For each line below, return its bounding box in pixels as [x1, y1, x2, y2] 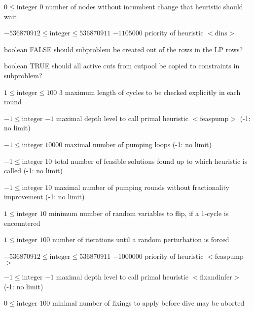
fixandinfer [200, 272, 232, 282]
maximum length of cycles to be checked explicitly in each [65, 87, 241, 97]
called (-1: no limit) [4, 165, 63, 176]
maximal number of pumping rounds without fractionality [54, 182, 229, 192]
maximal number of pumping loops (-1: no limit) [64, 139, 212, 149]
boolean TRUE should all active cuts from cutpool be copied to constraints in [4, 61, 240, 71]
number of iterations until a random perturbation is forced [52, 234, 229, 245]
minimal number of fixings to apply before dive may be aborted [52, 298, 245, 308]
